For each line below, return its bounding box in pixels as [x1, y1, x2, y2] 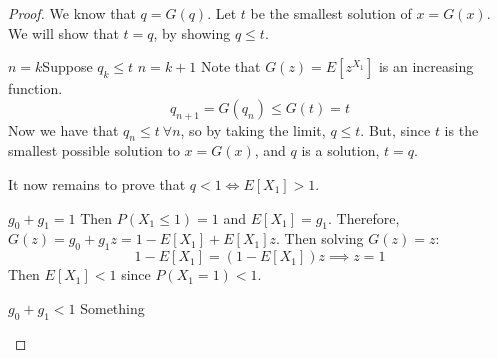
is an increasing [378, 56, 474, 77]
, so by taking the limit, [180, 119, 326, 140]
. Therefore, [328, 207, 400, 228]
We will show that [8, 22, 119, 43]
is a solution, [301, 140, 380, 161]
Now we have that [8, 119, 119, 140]
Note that [200, 56, 261, 77]
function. [8, 78, 63, 99]
